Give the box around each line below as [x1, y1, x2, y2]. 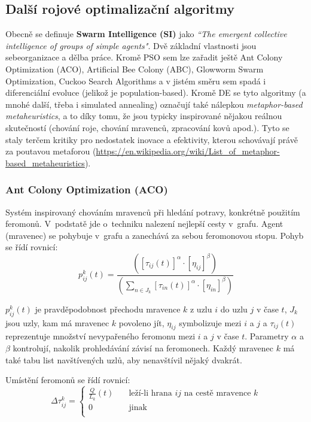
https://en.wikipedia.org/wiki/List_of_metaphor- [96, 145, 280, 157]
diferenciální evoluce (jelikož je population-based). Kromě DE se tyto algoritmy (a [5, 86, 306, 99]
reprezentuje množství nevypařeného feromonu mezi [5, 330, 196, 342]
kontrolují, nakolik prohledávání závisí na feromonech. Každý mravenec [13, 341, 274, 354]
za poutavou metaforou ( [5, 145, 96, 157]
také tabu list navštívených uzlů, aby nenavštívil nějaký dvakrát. [5, 353, 242, 366]
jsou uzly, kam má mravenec [5, 316, 109, 329]
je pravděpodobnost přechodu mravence [35, 302, 181, 315]
